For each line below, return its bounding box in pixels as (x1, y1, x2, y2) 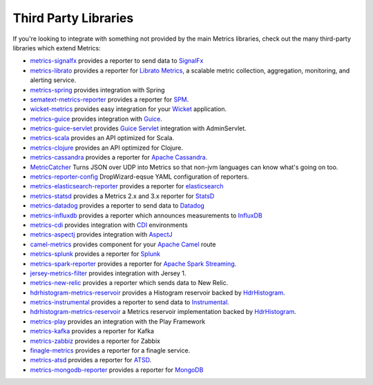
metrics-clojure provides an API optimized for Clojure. (30, 144, 183, 152)
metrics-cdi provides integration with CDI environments (30, 221, 188, 229)
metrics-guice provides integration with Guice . (30, 115, 162, 123)
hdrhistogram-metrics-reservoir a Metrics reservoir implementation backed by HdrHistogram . (30, 308, 297, 316)
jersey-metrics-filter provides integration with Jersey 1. (30, 269, 186, 277)
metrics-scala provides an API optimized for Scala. (30, 134, 175, 142)
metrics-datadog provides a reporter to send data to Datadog (30, 201, 205, 210)
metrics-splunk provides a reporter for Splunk (30, 250, 161, 258)
